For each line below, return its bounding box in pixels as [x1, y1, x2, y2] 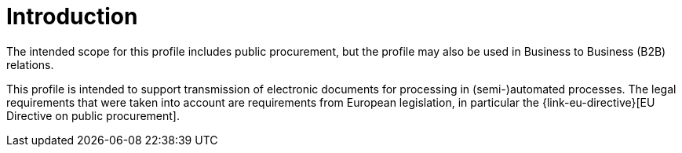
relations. [6, 57, 54, 71]
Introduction [6, 3, 138, 30]
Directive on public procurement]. [6, 108, 180, 122]
